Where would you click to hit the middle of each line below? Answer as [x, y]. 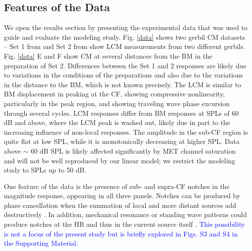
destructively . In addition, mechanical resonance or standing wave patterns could [126, 214]
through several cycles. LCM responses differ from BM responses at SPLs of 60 [121, 113]
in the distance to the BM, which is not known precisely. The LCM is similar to [123, 84]
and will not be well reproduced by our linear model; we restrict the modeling [120, 160]
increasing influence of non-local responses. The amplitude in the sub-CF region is [126, 132]
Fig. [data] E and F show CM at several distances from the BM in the [108, 55]
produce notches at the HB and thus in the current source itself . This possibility [125, 224]
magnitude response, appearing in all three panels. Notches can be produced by [122, 196]
